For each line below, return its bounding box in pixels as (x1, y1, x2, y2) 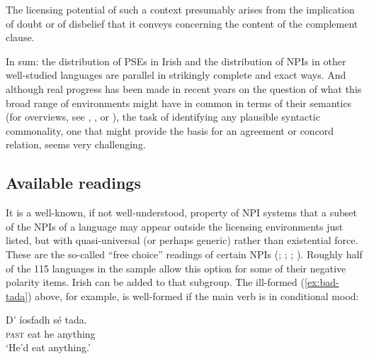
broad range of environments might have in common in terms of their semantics (6, 95, 352, 110)
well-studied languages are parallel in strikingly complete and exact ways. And (6, 67, 346, 82)
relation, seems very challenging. (6, 137, 146, 152)
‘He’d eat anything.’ (6, 340, 91, 355)
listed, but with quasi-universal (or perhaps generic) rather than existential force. (6, 233, 358, 248)
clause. (6, 30, 35, 45)
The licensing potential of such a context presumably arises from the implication (6, 2, 355, 16)
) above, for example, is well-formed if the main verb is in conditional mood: (28, 288, 359, 303)
